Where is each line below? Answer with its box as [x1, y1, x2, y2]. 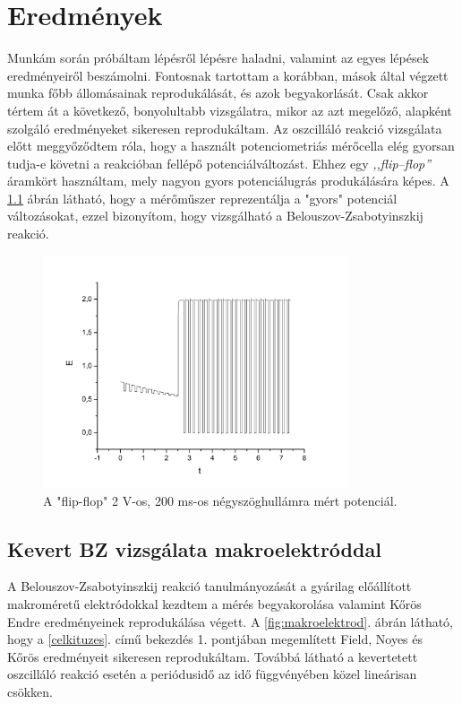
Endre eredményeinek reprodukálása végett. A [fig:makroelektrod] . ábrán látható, [7, 612, 454, 630]
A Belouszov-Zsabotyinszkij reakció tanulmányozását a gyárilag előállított [7, 577, 412, 595]
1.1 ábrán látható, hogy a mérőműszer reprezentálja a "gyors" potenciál [7, 188, 398, 207]
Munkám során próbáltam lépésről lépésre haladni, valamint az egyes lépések [7, 48, 430, 67]
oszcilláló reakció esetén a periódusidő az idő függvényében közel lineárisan [7, 665, 417, 683]
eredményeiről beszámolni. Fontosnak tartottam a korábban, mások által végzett [7, 65, 449, 84]
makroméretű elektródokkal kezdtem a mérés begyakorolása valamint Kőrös [7, 594, 422, 613]
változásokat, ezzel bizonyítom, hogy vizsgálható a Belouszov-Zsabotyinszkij [7, 206, 423, 225]
